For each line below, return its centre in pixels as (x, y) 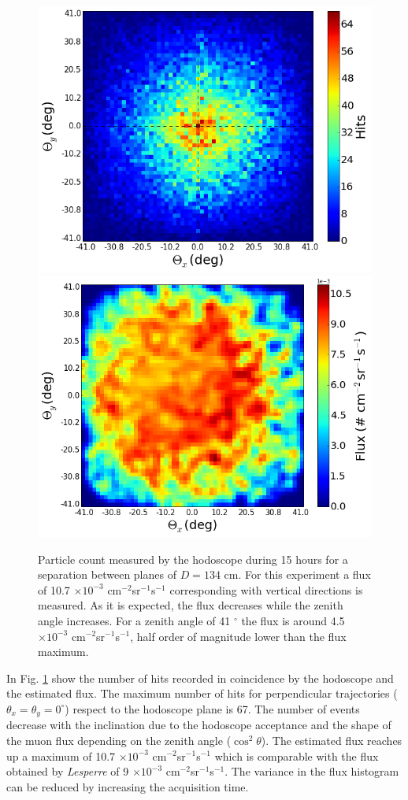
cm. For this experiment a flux (297, 574)
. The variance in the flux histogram (312, 771)
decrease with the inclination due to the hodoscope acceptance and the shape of (199, 725)
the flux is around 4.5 (293, 620)
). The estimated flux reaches (332, 740)
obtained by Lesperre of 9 (68, 771)
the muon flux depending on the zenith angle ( (119, 740)
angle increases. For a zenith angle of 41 (134, 620)
